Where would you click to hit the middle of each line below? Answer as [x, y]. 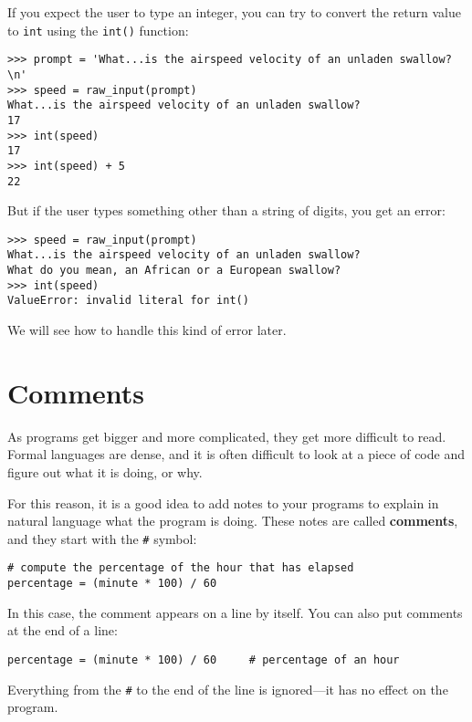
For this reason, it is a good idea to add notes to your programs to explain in [223, 502]
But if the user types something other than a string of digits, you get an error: [226, 210]
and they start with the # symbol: [102, 538]
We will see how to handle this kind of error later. [147, 330]
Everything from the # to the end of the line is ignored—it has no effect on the [228, 689]
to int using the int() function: [98, 30]
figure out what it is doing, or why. [105, 471]
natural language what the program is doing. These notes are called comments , [233, 521]
